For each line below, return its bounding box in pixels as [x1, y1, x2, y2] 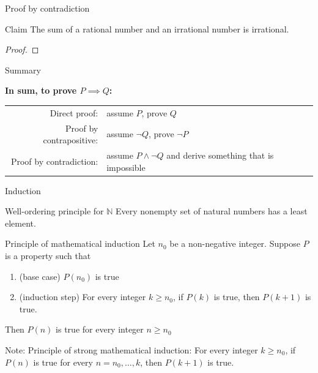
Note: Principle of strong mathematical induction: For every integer [5, 344, 258, 356]
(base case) [19, 269, 61, 282]
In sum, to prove [5, 84, 77, 97]
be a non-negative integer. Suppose [169, 237, 300, 250]
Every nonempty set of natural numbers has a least [116, 205, 308, 217]
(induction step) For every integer [19, 290, 146, 303]
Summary [5, 63, 41, 76]
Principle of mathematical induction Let [5, 237, 155, 250]
